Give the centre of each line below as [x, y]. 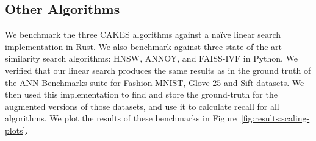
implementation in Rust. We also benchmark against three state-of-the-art [144, 46]
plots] [15, 130]
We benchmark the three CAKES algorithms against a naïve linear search [143, 34]
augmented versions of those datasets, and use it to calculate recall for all [142, 106]
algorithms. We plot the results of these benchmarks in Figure [121, 118]
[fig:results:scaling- [275, 118]
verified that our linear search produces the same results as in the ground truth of [158, 70]
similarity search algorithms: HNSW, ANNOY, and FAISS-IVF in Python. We [152, 58]
